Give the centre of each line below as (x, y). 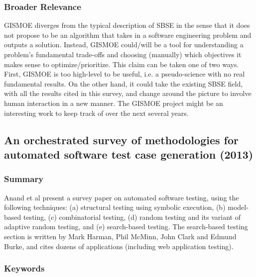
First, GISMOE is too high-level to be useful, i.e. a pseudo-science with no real (125, 74)
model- (238, 207)
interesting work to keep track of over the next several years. (96, 113)
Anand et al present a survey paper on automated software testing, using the (122, 197)
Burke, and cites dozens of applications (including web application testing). (119, 246)
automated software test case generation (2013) (129, 154)
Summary (24, 179)
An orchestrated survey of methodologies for (121, 139)
